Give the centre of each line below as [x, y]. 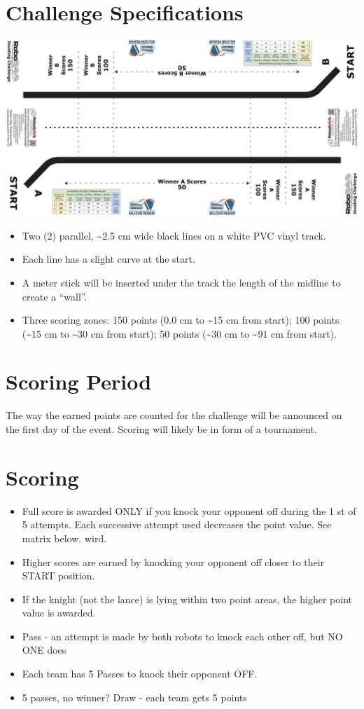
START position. [58, 576]
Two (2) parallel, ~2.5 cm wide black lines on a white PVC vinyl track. [174, 235]
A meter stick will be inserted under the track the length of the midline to [181, 282]
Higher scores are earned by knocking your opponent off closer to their [173, 562]
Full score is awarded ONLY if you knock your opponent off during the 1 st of [189, 510]
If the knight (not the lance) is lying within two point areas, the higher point [187, 599]
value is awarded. [59, 613]
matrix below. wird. [64, 538]
